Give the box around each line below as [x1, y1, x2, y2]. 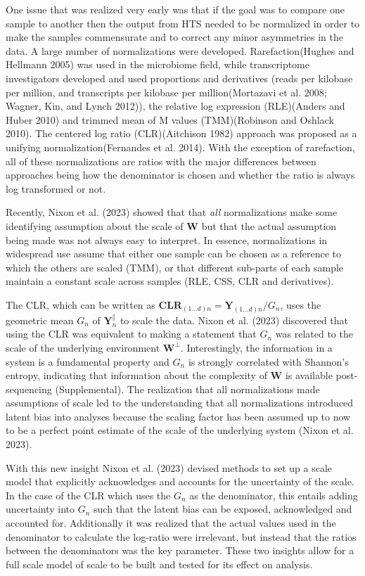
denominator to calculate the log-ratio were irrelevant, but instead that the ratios [6, 529, 357, 544]
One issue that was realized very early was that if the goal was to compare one [6, 2, 345, 16]
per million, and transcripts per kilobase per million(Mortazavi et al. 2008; [6, 84, 327, 99]
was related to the [275, 326, 353, 341]
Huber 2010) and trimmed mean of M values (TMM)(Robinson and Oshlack [6, 112, 334, 127]
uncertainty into [6, 501, 75, 516]
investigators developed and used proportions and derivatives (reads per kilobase [6, 70, 353, 85]
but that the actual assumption [201, 218, 337, 233]
